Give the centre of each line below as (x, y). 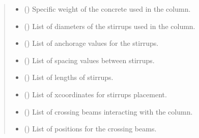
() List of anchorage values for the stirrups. (91, 43)
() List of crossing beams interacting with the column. (108, 111)
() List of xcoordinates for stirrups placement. (95, 94)
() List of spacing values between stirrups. (89, 60)
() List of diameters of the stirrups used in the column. (110, 26)
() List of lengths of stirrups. (69, 77)
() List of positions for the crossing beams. (90, 129)
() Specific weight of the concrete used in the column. (107, 9)
